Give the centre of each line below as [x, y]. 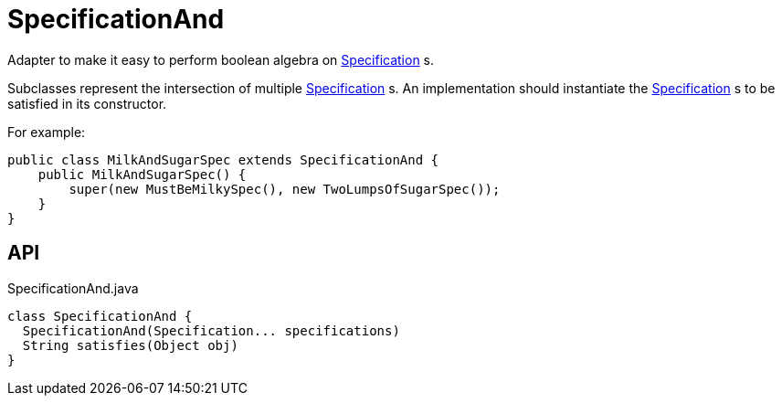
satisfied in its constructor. [87, 103]
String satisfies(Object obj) [130, 345]
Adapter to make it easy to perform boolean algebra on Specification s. [221, 59]
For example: [47, 132]
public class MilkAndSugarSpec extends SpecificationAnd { [223, 159]
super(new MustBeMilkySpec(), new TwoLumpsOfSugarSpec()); [285, 189]
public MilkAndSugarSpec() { [142, 174]
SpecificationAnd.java [73, 288]
